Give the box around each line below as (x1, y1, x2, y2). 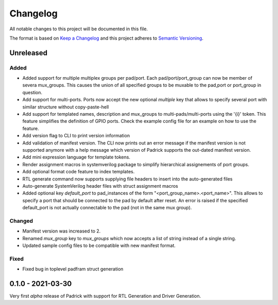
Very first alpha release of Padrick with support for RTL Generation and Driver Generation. (9, 293, 201, 299)
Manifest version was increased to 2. (22, 228, 101, 234)
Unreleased (9, 48, 48, 57)
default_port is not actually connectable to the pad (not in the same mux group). (22, 205, 192, 211)
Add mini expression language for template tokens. (22, 154, 131, 160)
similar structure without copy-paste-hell (22, 103, 109, 110)
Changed (9, 217, 33, 224)
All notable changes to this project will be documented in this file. (9, 26, 148, 32)
